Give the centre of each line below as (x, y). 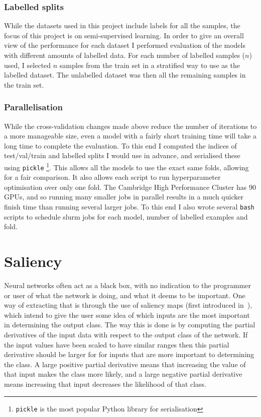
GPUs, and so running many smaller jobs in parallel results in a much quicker (124, 197)
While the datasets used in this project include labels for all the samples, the (122, 25)
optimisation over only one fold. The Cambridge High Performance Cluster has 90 (130, 187)
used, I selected (28, 65)
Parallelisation (33, 107)
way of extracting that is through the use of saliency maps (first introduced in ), (128, 305)
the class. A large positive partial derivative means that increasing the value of (125, 364)
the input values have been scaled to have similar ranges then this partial (117, 344)
